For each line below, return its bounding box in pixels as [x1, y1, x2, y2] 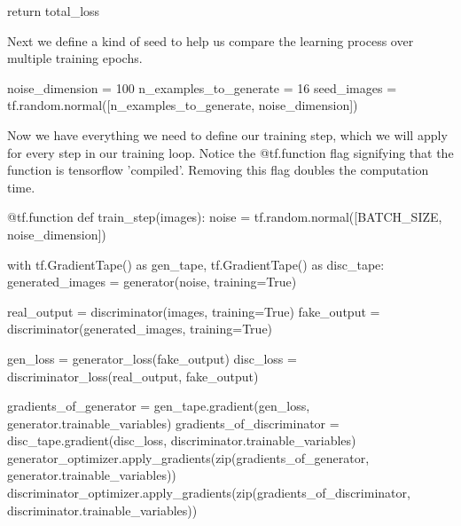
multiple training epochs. [7, 49, 143, 67]
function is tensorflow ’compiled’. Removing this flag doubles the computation [7, 161, 429, 179]
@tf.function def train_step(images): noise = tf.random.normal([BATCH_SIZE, [7, 208, 442, 226]
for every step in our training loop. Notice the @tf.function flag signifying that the [7, 143, 454, 161]
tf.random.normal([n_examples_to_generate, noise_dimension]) [7, 96, 358, 114]
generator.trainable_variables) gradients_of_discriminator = [7, 413, 340, 432]
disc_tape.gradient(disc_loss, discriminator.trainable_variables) [7, 431, 356, 450]
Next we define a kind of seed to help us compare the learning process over [7, 31, 414, 50]
